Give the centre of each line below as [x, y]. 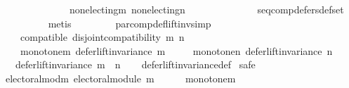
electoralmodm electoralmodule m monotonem [120, 78]
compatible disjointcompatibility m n [102, 37]
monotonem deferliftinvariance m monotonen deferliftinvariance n [176, 50]
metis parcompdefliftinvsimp [130, 23]
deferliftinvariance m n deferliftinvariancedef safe [135, 64]
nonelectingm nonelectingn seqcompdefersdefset [206, 9]
